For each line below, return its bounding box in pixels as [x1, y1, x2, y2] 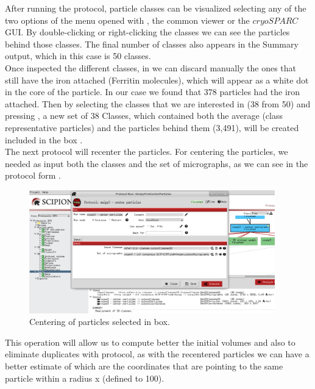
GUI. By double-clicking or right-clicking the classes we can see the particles [5, 26, 290, 38]
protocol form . [5, 169, 61, 182]
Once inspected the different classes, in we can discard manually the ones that [5, 61, 297, 74]
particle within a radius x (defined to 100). [5, 371, 165, 384]
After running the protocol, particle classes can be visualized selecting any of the [5, 2, 306, 14]
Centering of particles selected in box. [29, 315, 170, 328]
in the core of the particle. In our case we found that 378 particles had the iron [5, 85, 300, 98]
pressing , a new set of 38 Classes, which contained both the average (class [5, 109, 283, 122]
